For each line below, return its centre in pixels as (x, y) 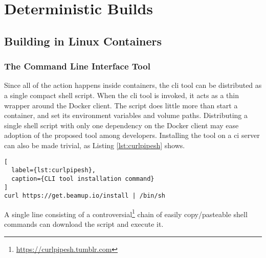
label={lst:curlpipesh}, (53, 170)
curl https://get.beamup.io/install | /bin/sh (85, 196)
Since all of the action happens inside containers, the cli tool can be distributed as (133, 85)
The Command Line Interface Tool (77, 66)
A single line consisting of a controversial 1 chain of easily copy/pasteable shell (126, 213)
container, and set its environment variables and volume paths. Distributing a (126, 115)
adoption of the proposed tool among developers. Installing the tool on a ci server (132, 135)
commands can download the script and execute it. (84, 224)
